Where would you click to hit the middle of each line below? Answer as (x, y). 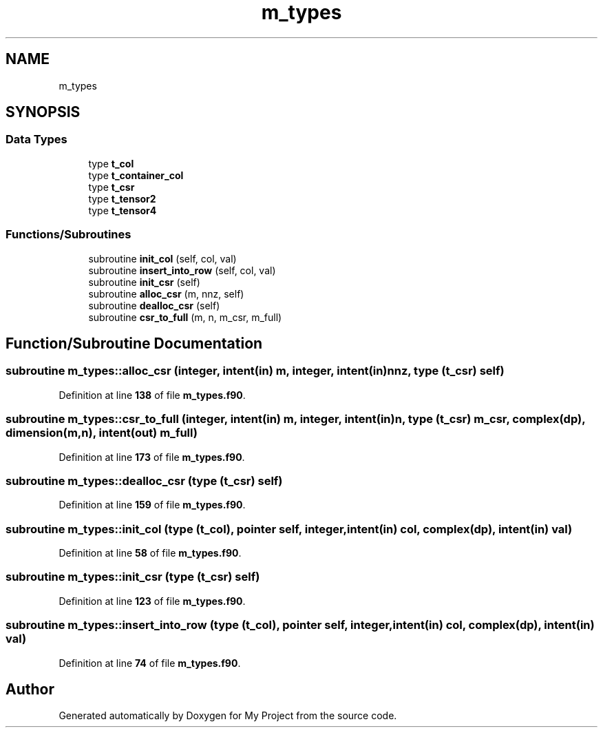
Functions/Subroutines (68, 235)
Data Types (36, 140)
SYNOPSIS (43, 112)
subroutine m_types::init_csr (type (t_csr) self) (133, 577)
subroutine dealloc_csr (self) (154, 305)
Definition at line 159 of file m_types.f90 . (152, 505)
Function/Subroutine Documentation (134, 343)
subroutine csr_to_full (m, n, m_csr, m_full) (185, 317)
